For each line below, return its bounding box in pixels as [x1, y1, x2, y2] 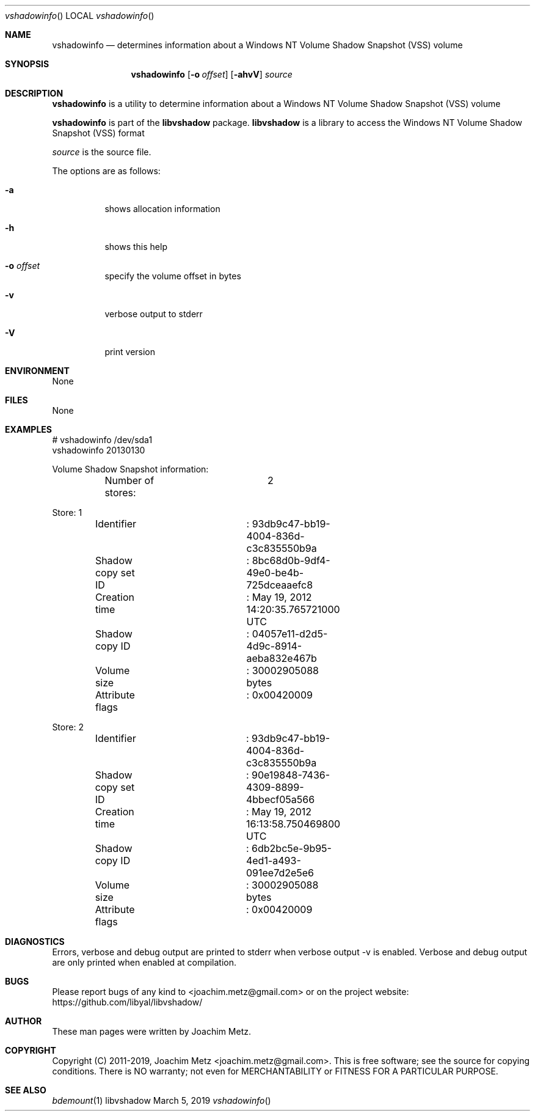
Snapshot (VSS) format [52, 128, 145, 138]
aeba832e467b [246, 652, 317, 664]
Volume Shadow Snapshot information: [52, 464, 209, 474]
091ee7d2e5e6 [246, 867, 314, 879]
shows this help [104, 241, 167, 252]
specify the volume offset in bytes [104, 271, 241, 281]
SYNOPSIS [5, 59, 49, 69]
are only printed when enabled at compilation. [52, 957, 237, 967]
